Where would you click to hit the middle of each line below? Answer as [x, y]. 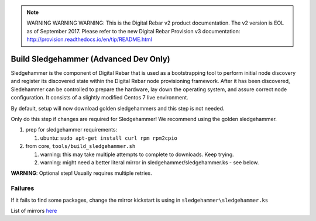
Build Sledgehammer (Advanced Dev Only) [91, 59]
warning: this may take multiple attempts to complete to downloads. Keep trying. [137, 154]
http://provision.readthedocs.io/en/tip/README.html [89, 39]
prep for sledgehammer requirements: [71, 130]
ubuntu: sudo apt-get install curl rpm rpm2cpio [109, 138]
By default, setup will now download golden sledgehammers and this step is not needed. [118, 108]
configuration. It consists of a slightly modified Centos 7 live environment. [99, 98]
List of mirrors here [34, 210]
